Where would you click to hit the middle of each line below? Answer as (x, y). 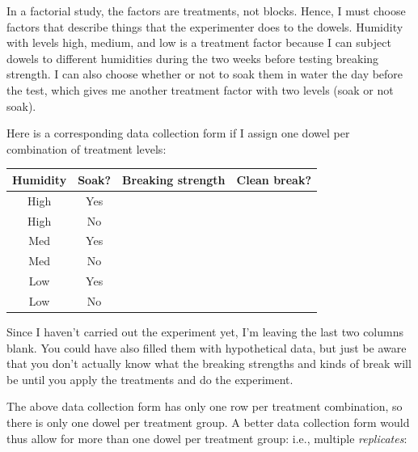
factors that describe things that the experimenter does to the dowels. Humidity (205, 26)
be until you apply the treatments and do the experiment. (150, 379)
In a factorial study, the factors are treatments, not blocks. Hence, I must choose (206, 11)
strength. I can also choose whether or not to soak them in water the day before (205, 74)
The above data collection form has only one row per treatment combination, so (205, 406)
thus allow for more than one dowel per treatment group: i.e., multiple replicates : (207, 438)
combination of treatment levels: (87, 148)
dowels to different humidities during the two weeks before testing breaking (193, 58)
